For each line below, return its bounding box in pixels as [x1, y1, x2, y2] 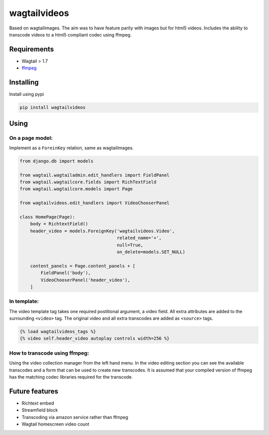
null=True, [117, 242, 143, 248]
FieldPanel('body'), [40, 270, 91, 276]
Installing [9, 78, 39, 87]
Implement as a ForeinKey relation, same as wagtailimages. [9, 145, 134, 151]
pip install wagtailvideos [19, 105, 86, 110]
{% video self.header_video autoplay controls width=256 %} [19, 336, 170, 342]
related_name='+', [117, 235, 162, 241]
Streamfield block [21, 407, 58, 413]
